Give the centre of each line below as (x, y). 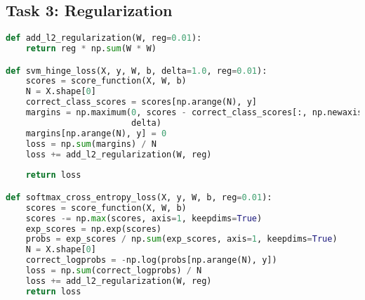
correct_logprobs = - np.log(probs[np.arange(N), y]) (151, 260)
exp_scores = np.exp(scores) (93, 229)
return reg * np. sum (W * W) (91, 49)
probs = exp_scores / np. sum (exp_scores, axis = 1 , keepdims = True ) (181, 239)
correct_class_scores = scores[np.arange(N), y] (141, 102)
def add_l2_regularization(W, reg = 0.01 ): (104, 38)
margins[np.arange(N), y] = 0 (96, 133)
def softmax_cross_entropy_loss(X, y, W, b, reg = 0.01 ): (139, 197)
